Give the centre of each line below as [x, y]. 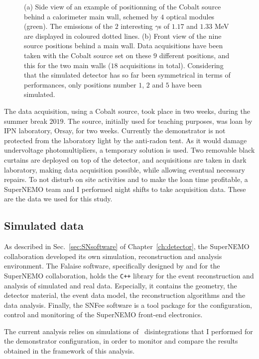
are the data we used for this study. [58, 199]
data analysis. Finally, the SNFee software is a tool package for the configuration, [128, 305]
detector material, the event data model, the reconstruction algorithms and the [125, 295]
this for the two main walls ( [67, 65]
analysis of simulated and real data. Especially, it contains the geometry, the [121, 285]
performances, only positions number [80, 84]
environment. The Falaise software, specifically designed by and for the [112, 266]
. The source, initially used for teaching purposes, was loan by [158, 121]
